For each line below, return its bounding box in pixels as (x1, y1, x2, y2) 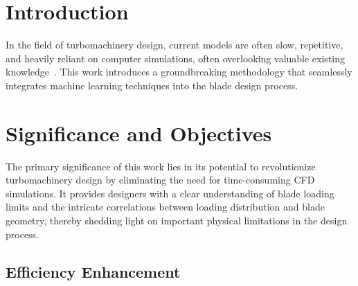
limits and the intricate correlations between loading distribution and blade (6, 199, 325, 214)
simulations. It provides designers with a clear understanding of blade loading (6, 186, 334, 200)
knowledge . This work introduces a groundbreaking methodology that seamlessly (6, 64, 352, 79)
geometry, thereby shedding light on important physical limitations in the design (6, 213, 348, 227)
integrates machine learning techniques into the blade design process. (6, 78, 298, 92)
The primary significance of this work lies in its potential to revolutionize (6, 159, 316, 173)
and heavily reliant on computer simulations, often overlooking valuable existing (6, 51, 345, 65)
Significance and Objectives (6, 118, 272, 147)
